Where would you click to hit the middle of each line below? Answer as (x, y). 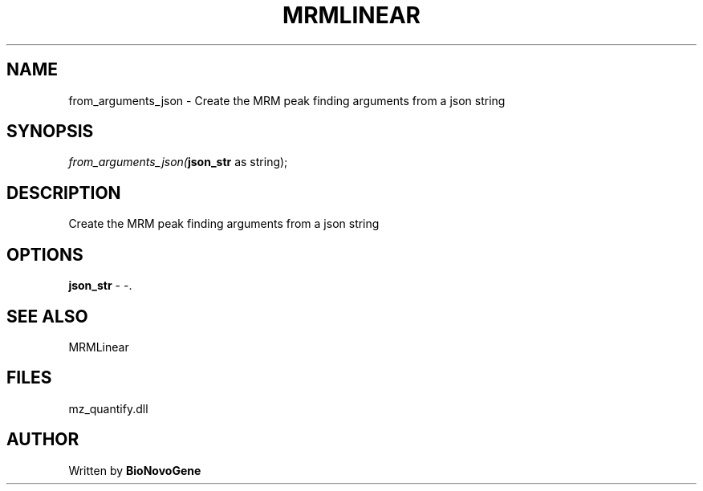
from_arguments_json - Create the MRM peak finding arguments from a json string (287, 100)
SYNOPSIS (50, 132)
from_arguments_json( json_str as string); (178, 162)
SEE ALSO (47, 316)
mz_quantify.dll (108, 408)
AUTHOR (43, 440)
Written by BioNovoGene (135, 470)
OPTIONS (45, 254)
